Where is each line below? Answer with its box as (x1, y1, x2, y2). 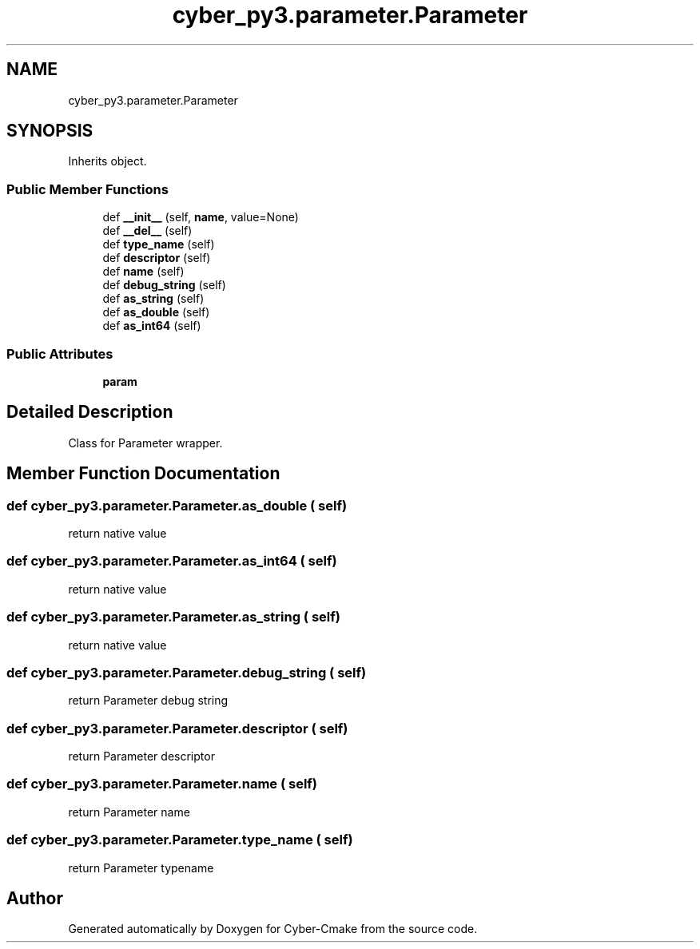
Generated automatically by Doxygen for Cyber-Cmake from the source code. (68, 922, 478, 936)
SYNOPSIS (6, 121, 93, 141)
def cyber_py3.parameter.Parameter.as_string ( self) (6, 609, 340, 625)
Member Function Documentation (6, 463, 280, 484)
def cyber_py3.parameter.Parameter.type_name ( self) (6, 832, 353, 848)
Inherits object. (68, 154, 147, 169)
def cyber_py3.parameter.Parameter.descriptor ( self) (6, 720, 348, 737)
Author (6, 887, 63, 908)
